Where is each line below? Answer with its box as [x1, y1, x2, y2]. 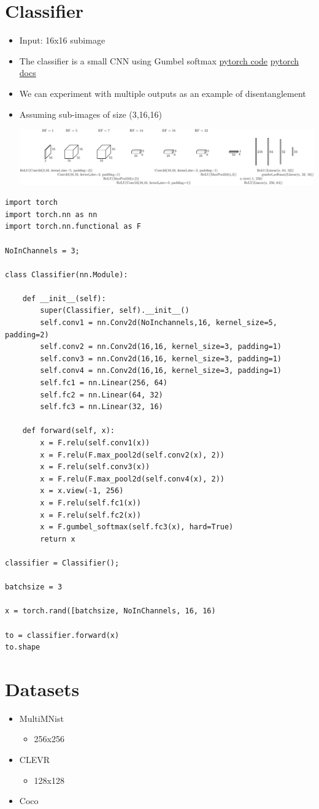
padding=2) [5, 330, 49, 339]
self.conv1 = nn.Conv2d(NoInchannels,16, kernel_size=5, [40, 318, 277, 328]
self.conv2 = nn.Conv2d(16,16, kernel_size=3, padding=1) [40, 342, 282, 351]
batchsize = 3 [5, 583, 63, 592]
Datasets [5, 676, 80, 701]
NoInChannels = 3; [5, 246, 80, 255]
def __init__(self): [22, 294, 106, 303]
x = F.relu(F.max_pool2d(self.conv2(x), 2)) [40, 450, 225, 459]
